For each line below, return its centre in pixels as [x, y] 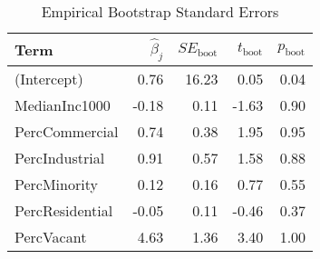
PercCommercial [67, 131]
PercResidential [64, 210]
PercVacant [51, 236]
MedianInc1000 [63, 105]
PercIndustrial [60, 157]
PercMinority [56, 184]
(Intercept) [49, 78]
